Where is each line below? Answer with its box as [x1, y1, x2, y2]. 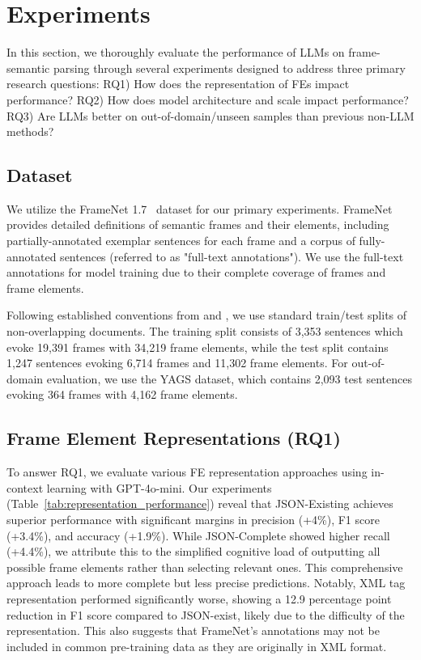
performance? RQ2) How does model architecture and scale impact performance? [6, 91, 409, 108]
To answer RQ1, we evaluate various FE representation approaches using [6, 463, 368, 480]
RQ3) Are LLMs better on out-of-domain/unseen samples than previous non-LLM [6, 107, 415, 124]
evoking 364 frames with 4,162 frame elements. [6, 386, 238, 403]
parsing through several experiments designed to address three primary [53, 59, 406, 76]
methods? [6, 123, 54, 140]
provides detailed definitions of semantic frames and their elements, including [6, 216, 389, 233]
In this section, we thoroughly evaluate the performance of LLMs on [6, 44, 345, 61]
